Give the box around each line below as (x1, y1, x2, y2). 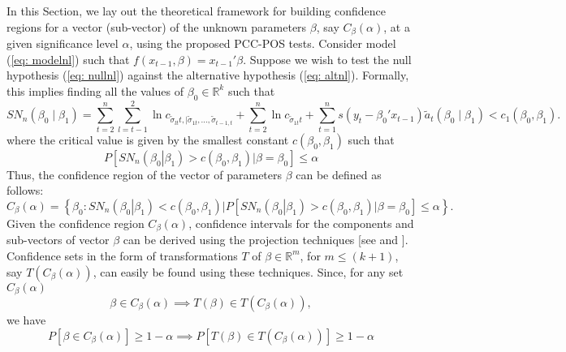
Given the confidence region (6, 214, 145, 231)
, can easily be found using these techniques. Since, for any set (93, 263, 404, 280)
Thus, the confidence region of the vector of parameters (6, 165, 283, 182)
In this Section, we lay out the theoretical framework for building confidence (6, 2, 386, 19)
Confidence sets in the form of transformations (6, 247, 238, 264)
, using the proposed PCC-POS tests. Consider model (129, 35, 396, 52)
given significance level (6, 35, 119, 52)
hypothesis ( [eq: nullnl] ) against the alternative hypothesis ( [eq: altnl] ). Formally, (6, 67, 409, 84)
